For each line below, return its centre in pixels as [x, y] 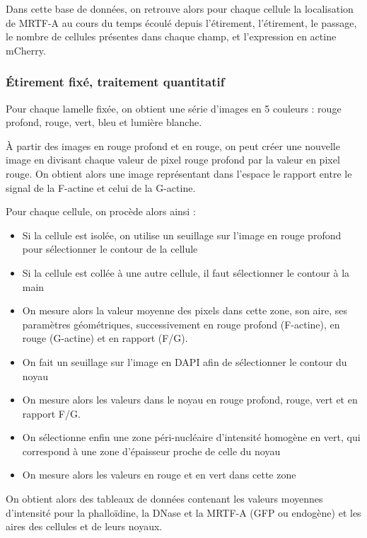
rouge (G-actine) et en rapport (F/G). [105, 338]
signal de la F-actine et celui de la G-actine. [101, 187]
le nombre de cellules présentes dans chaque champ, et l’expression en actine [171, 36]
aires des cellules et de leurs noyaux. [84, 526]
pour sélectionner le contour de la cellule [110, 249]
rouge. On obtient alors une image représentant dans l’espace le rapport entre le [179, 173]
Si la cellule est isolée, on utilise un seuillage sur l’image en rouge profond [182, 235]
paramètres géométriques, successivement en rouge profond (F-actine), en [181, 324]
